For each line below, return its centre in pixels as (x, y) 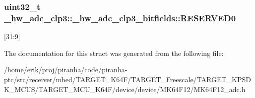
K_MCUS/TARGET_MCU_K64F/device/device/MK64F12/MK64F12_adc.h (125, 89)
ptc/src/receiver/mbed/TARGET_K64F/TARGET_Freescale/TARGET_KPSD (127, 79)
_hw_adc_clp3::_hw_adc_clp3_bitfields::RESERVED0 (120, 18)
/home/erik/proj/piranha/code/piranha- (66, 70)
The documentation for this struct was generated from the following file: (114, 53)
